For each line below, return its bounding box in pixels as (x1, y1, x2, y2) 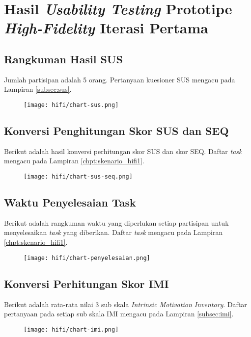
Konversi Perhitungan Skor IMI (4, 276, 169, 291)
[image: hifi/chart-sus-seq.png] (24, 173, 133, 180)
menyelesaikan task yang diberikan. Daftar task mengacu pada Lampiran (4, 227, 223, 237)
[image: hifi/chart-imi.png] (24, 326, 119, 333)
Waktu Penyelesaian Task (4, 195, 136, 210)
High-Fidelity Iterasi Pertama (4, 18, 208, 38)
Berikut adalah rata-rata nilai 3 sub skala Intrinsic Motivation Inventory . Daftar (4, 299, 247, 309)
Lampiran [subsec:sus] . (4, 84, 72, 94)
